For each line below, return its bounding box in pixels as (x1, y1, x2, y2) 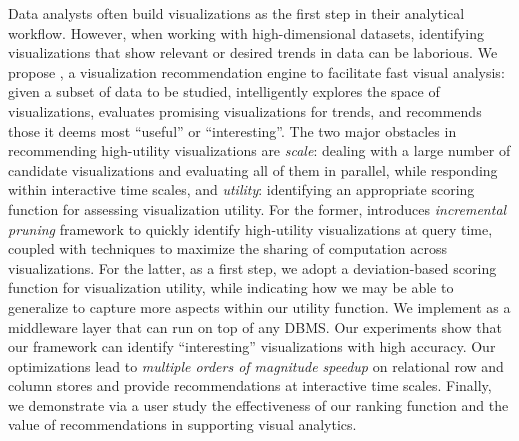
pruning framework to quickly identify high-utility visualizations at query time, (8, 218, 493, 239)
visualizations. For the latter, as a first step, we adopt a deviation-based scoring (8, 257, 497, 278)
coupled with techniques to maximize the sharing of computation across (8, 238, 448, 259)
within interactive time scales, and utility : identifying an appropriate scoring (8, 179, 475, 200)
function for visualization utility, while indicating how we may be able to (8, 277, 454, 298)
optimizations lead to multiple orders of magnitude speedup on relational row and (8, 355, 504, 376)
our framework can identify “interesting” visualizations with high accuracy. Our (8, 336, 496, 357)
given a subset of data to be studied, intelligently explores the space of (8, 81, 440, 102)
